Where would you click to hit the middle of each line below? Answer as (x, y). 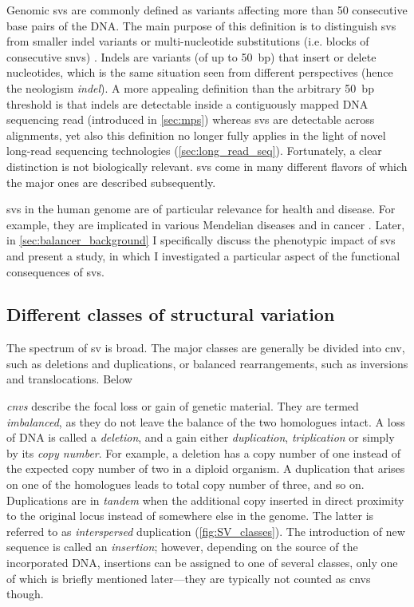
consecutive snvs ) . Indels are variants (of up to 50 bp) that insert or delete (191, 56)
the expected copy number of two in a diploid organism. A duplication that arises (206, 468)
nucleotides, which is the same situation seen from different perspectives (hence (200, 72)
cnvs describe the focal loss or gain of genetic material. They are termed (183, 406)
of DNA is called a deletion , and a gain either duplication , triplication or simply (201, 437)
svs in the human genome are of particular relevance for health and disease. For (201, 209)
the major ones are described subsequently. (111, 182)
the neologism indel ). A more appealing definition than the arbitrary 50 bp (190, 87)
